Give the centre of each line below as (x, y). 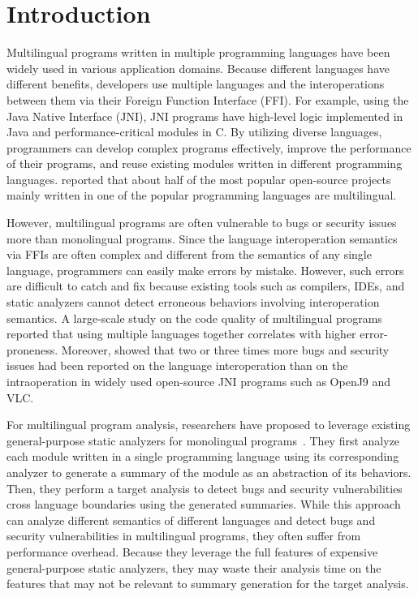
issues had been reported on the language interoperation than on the (177, 365)
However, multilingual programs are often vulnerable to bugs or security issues (202, 223)
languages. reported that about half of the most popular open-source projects (199, 179)
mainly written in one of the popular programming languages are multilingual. (202, 195)
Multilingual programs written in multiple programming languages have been (198, 52)
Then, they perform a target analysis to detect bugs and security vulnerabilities (205, 488)
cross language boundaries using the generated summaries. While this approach (204, 504)
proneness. (32, 349)
